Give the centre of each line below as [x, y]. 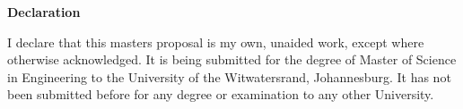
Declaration [44, 12]
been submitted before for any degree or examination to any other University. [221, 94]
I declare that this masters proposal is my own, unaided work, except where [216, 42]
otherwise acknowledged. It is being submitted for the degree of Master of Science [232, 59]
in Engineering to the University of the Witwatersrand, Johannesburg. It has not [229, 76]
